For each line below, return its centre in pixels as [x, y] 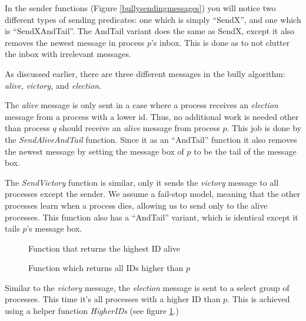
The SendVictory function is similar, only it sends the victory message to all [142, 182]
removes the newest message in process [75, 42]
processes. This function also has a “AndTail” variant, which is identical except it [152, 217]
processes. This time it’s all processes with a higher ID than [113, 299]
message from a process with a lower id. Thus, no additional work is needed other [152, 116]
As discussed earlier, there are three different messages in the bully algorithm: [145, 73]
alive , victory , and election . [53, 85]
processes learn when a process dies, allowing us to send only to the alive [136, 205]
